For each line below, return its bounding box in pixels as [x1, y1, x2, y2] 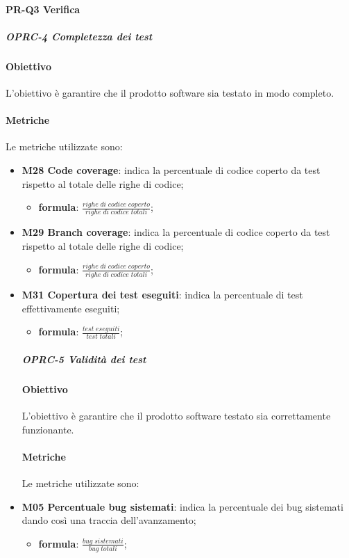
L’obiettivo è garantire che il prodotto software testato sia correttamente [22, 408, 331, 423]
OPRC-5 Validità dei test [22, 352, 146, 367]
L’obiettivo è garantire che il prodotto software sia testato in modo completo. [6, 85, 334, 99]
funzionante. [22, 422, 74, 436]
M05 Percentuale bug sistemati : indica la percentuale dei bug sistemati [22, 499, 343, 513]
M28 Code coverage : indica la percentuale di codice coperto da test [22, 162, 321, 177]
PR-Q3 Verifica [6, 1, 80, 16]
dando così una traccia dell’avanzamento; [22, 513, 196, 527]
